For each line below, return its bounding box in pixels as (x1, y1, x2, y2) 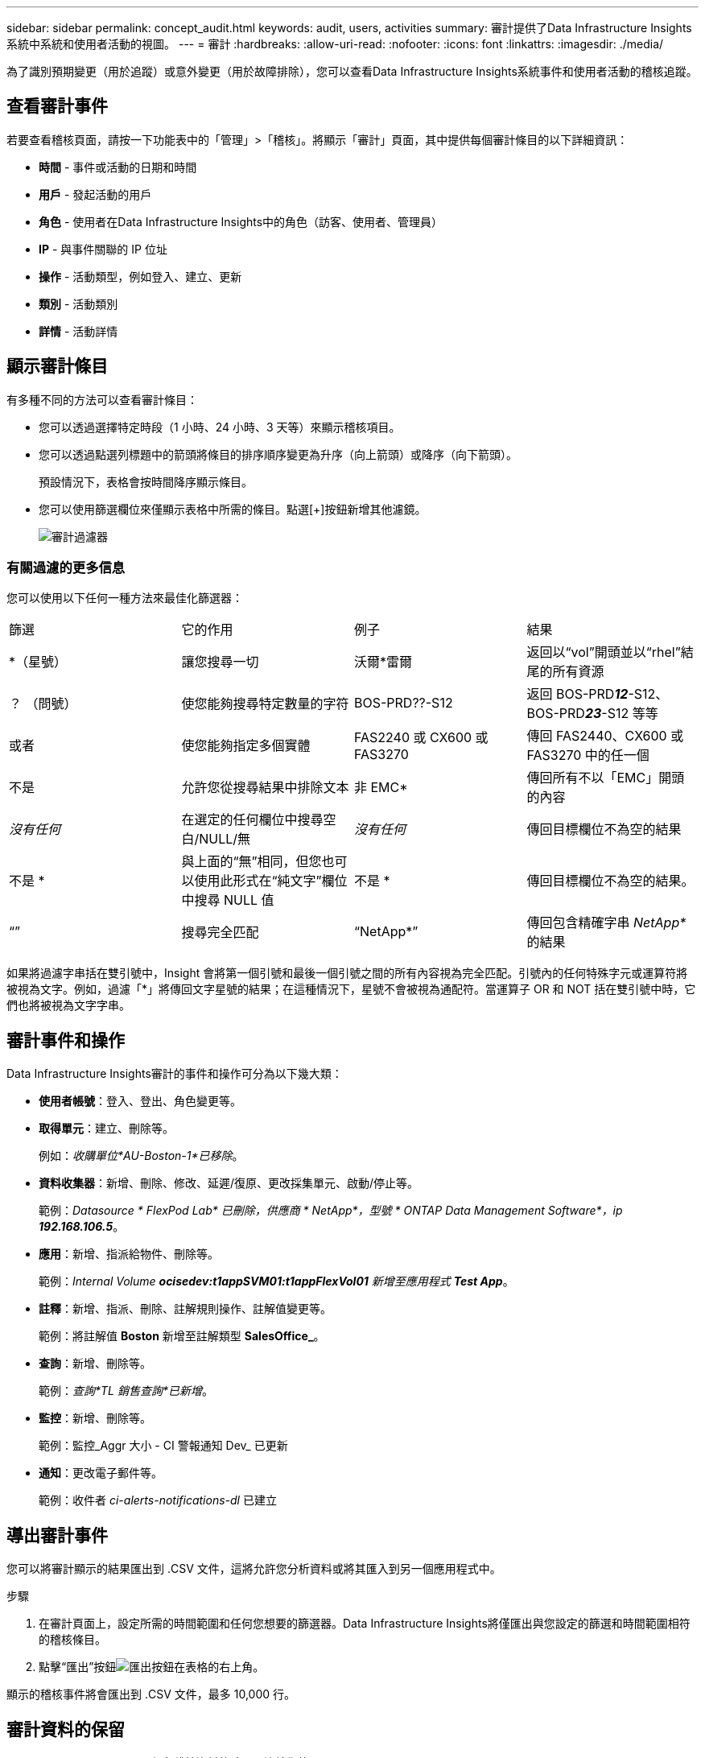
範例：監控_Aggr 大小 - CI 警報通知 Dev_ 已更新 (39, 1438, 288, 1453)
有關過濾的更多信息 (6, 559, 126, 576)
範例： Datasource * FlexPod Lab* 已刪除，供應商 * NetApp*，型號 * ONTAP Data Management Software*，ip (39, 1203, 623, 1218)
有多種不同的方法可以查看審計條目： (6, 392, 198, 406)
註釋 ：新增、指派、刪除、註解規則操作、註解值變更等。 (39, 1302, 332, 1316)
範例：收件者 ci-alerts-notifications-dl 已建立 (39, 1493, 277, 1508)
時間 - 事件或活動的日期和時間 (39, 159, 197, 174)
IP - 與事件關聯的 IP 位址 (39, 241, 167, 256)
